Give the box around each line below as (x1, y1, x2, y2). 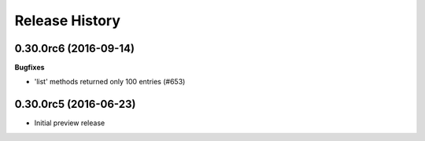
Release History (14, 12, 121, 29)
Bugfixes (14, 63, 45, 72)
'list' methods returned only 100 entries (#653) (34, 77, 186, 87)
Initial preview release (34, 118, 105, 128)
